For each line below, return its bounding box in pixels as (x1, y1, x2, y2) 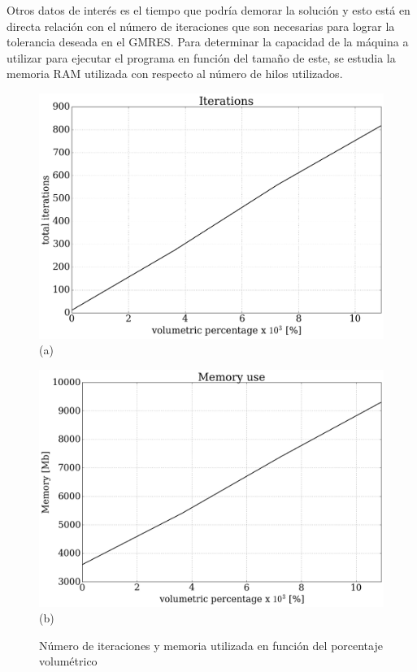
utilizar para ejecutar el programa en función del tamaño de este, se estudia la (7, 49, 396, 66)
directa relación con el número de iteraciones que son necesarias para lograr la (7, 17, 395, 34)
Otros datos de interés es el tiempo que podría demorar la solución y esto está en (7, 2, 410, 18)
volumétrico (39, 652, 98, 670)
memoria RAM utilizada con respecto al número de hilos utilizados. (7, 65, 343, 82)
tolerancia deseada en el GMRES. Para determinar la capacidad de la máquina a (7, 33, 409, 50)
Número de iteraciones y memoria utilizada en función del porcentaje (39, 636, 383, 653)
